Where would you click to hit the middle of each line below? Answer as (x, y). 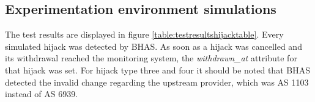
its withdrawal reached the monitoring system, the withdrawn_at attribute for (151, 58)
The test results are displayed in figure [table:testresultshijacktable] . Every (144, 34)
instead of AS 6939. (42, 94)
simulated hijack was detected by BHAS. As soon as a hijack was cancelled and (154, 46)
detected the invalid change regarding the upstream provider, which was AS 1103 (157, 82)
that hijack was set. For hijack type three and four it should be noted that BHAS (157, 70)
